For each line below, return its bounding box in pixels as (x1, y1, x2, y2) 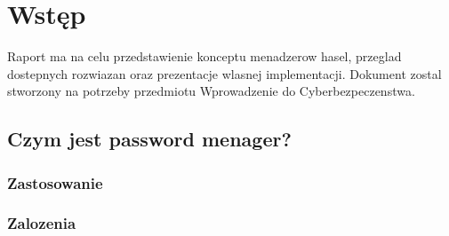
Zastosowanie (7, 171, 103, 193)
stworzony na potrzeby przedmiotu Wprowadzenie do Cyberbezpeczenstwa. (7, 82, 415, 100)
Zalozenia (7, 212, 76, 234)
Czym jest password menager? (7, 125, 292, 153)
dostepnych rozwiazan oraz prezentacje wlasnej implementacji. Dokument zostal (7, 64, 442, 83)
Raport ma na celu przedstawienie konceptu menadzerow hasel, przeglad (7, 47, 402, 66)
